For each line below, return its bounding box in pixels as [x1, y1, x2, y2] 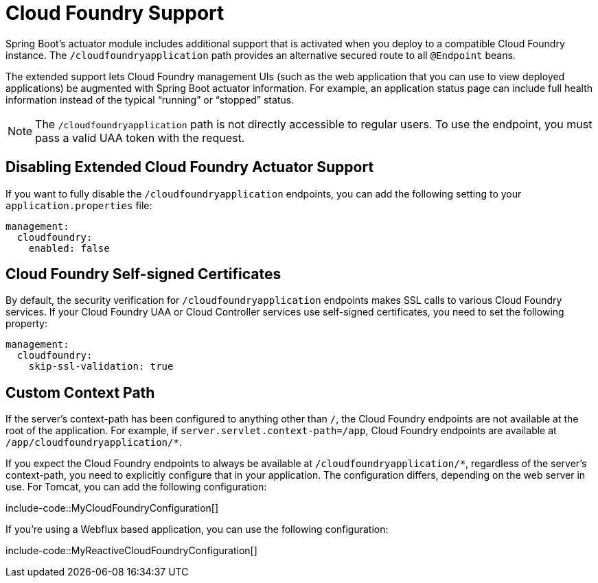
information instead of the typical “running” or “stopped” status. [5, 93, 295, 106]
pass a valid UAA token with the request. [35, 130, 245, 145]
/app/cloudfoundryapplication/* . [5, 436, 182, 449]
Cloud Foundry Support [5, 1, 225, 25]
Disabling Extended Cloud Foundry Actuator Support [5, 158, 374, 176]
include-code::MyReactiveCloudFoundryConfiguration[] [5, 545, 257, 557]
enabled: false [28, 242, 110, 254]
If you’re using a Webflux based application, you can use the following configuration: [5, 523, 389, 536]
